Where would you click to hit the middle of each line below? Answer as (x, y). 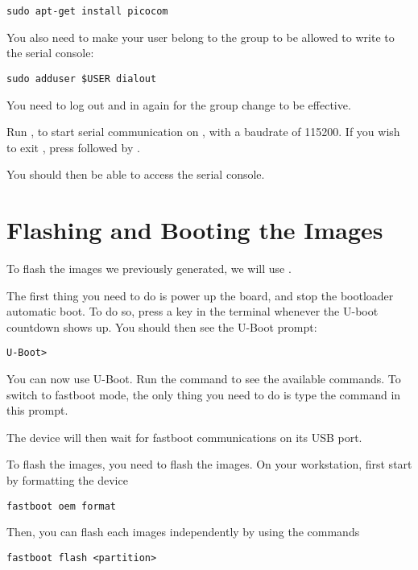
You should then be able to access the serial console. (136, 174)
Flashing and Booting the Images (195, 230)
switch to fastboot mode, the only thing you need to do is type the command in (204, 394)
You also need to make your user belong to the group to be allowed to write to (201, 37)
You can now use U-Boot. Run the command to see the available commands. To (204, 379)
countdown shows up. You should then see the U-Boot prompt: (162, 326)
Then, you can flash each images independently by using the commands (183, 532)
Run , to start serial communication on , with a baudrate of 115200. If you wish (203, 132)
